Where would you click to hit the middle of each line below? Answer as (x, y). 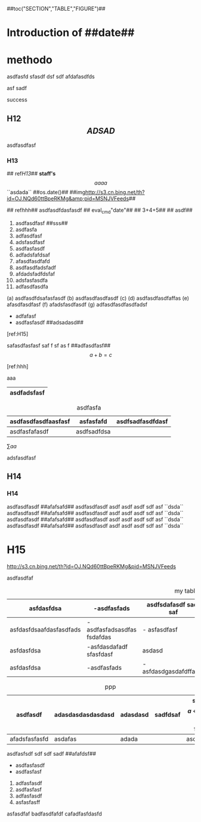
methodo (30, 60)
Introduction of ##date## (71, 33)
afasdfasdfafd (33, 261)
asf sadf (17, 88)
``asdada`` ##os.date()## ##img (46, 192)
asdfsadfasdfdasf (142, 421)
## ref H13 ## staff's (31, 174)
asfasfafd (93, 421)
